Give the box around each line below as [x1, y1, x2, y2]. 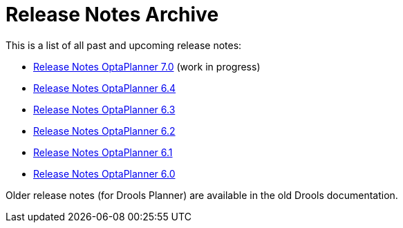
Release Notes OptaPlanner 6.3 [33, 103, 176, 115]
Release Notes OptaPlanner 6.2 [33, 124, 176, 137]
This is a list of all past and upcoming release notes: [6, 39, 242, 51]
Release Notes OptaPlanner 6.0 [33, 167, 176, 180]
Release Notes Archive [6, 3, 219, 26]
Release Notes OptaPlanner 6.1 [33, 146, 173, 158]
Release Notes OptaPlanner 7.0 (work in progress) [33, 60, 261, 73]
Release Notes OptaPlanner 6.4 [33, 82, 176, 94]
